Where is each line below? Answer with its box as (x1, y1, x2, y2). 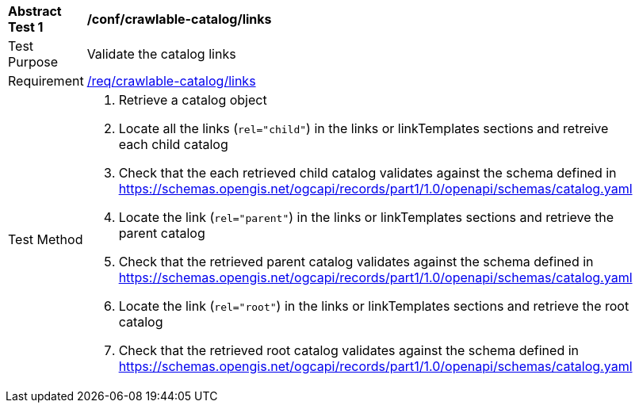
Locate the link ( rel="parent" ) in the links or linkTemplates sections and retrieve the (118, 209, 614, 225)
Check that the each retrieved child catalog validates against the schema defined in (118, 165, 617, 181)
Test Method (8, 231, 83, 247)
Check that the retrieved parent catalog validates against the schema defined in (118, 254, 594, 269)
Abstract (8, 3, 62, 19)
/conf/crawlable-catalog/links (86, 11, 272, 27)
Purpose (8, 54, 59, 70)
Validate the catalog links (86, 46, 236, 62)
